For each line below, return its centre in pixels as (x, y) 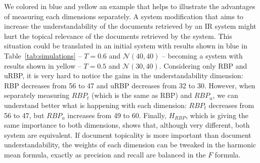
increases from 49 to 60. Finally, (117, 115)
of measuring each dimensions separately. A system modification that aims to (124, 16)
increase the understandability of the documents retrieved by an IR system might (130, 26)
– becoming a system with (202, 55)
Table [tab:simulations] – (43, 55)
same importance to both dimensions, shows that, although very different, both (127, 125)
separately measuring (37, 95)
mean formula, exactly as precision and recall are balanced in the (105, 154)
